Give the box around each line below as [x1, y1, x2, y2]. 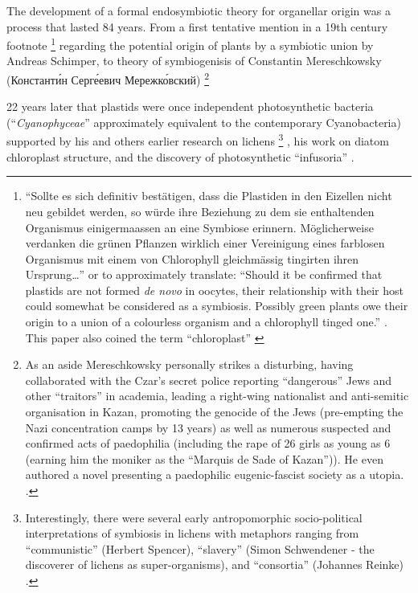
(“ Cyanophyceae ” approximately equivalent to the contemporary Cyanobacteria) [6, 113, 401, 130]
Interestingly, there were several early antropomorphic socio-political [25, 509, 363, 526]
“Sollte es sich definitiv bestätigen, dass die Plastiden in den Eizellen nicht [25, 187, 392, 204]
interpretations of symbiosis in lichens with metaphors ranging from [25, 525, 359, 542]
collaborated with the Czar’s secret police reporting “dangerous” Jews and [25, 371, 392, 388]
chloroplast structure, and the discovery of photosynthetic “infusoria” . [6, 148, 354, 165]
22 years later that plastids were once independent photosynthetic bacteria [6, 98, 374, 115]
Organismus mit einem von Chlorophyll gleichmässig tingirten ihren [25, 250, 359, 267]
